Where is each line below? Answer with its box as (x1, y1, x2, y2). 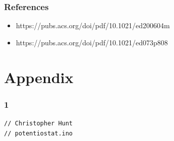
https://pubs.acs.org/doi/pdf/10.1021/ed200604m (16, 20, 170, 31)
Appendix (4, 66, 74, 87)
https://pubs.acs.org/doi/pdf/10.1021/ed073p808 (16, 37, 168, 47)
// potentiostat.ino (4, 129, 73, 137)
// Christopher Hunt (4, 120, 73, 127)
